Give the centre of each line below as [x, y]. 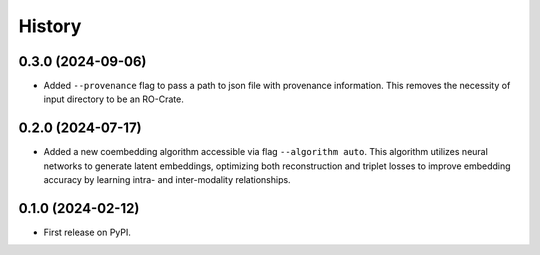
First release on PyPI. [87, 232]
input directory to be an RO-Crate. [113, 99]
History [50, 26]
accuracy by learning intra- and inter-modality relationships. [167, 180]
